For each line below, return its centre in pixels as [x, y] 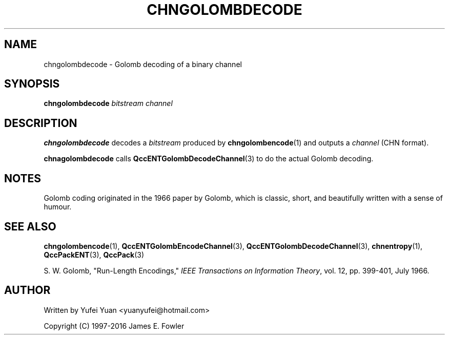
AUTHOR [27, 290]
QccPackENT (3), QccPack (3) [94, 255]
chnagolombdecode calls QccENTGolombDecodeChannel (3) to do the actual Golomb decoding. [209, 159]
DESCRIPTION [41, 123]
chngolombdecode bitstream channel [108, 103]
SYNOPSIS [32, 84]
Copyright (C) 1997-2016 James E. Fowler [114, 326]
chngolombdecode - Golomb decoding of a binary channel [143, 64]
